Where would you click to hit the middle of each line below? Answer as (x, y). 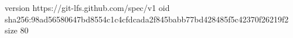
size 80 (17, 30)
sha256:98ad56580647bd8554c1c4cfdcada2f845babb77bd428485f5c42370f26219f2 (147, 19)
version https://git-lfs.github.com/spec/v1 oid (87, 7)
